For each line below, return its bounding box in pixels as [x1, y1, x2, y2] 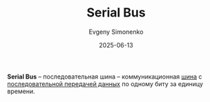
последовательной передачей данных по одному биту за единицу [7, 79, 204, 88]
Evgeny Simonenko [88, 28, 144, 36]
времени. [7, 87, 36, 95]
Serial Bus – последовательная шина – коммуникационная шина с [7, 72, 202, 81]
